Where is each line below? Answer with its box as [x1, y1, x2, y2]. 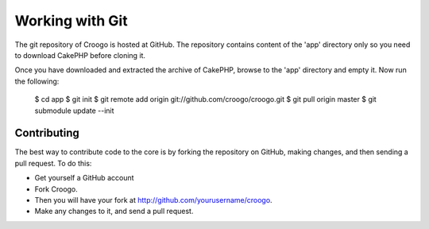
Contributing [14, 126, 79, 140]
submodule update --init [34, 106, 114, 115]
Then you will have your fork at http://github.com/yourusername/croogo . [34, 195, 273, 204]
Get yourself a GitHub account [34, 173, 134, 183]
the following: [14, 76, 60, 86]
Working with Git [14, 12, 128, 29]
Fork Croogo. [34, 184, 79, 194]
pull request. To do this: [14, 158, 92, 168]
